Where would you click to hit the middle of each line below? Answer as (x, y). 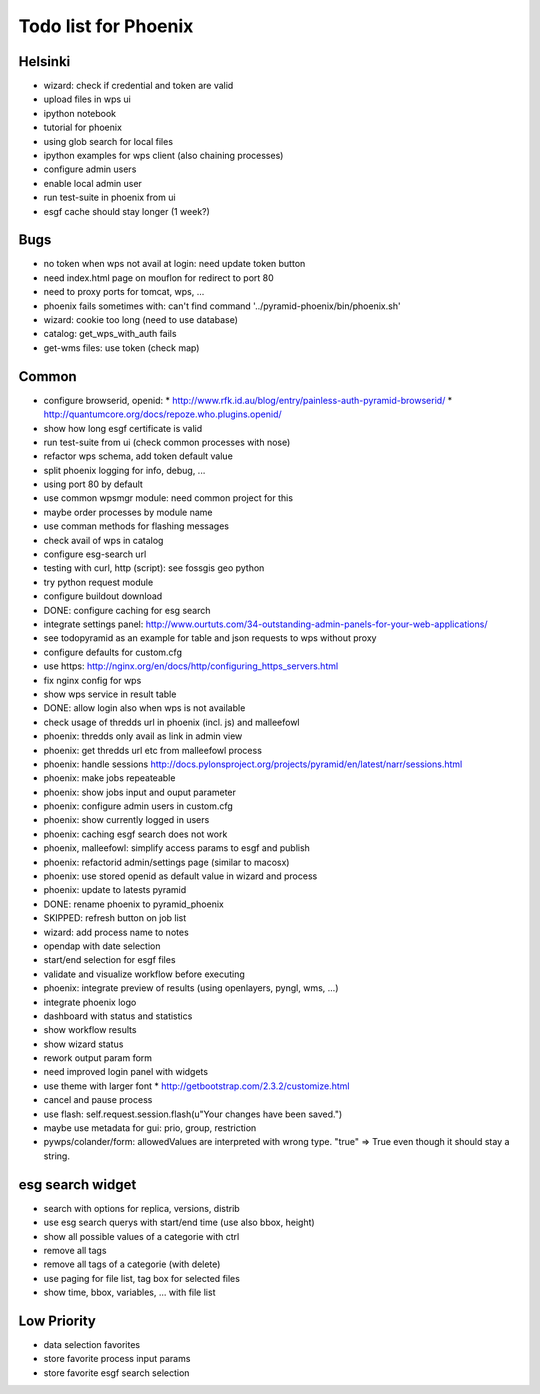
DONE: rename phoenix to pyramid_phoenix (133, 904)
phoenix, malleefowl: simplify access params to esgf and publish (176, 848)
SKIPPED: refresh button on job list (115, 918)
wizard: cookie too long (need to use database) (141, 320)
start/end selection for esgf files (109, 960)
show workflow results (90, 1030)
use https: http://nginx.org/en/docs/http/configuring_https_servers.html (191, 666)
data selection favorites (91, 1344)
